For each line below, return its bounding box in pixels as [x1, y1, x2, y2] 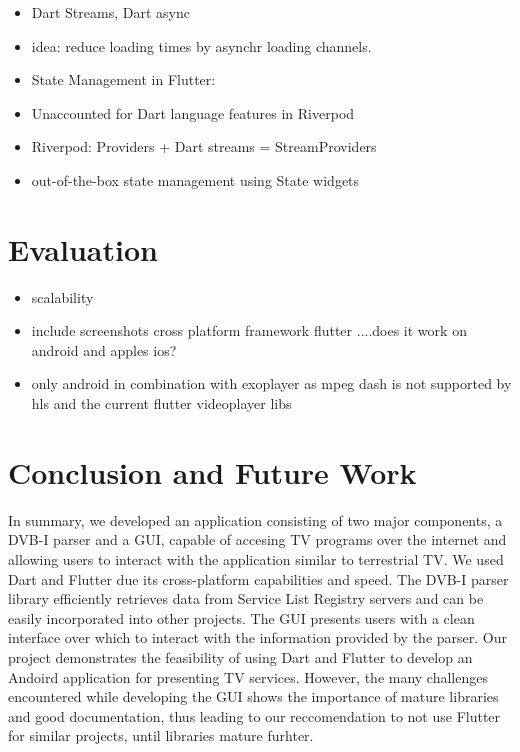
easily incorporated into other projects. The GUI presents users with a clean [8, 607, 475, 628]
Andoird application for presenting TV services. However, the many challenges [8, 666, 488, 687]
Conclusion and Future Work [8, 451, 417, 492]
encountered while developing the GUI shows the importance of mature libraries [8, 686, 499, 707]
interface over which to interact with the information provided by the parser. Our [8, 627, 507, 648]
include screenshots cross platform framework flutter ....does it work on [31, 320, 467, 341]
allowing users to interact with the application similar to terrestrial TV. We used [8, 548, 504, 569]
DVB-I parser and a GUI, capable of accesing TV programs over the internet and [8, 529, 507, 550]
